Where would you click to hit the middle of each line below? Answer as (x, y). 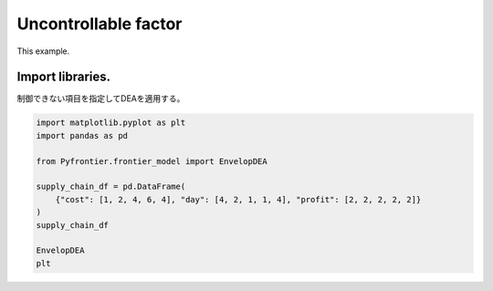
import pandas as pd (82, 135)
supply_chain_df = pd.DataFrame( (111, 187)
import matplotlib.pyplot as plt (111, 123)
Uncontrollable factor (100, 24)
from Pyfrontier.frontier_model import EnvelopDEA (152, 161)
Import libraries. (64, 77)
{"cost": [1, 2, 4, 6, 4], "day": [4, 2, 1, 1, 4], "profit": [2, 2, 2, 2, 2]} (238, 199)
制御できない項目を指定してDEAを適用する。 (101, 99)
